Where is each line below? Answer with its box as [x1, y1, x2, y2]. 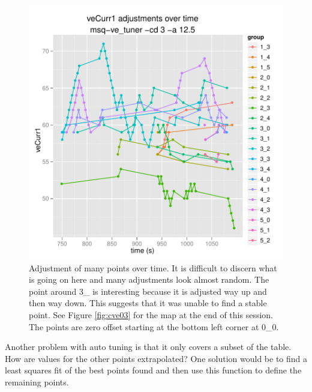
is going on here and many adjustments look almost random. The [29, 273, 269, 286]
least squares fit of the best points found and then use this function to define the [5, 364, 302, 376]
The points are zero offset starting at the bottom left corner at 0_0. [29, 320, 279, 333]
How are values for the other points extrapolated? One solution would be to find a [5, 352, 308, 364]
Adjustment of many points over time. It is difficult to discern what [29, 261, 277, 274]
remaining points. [5, 375, 69, 388]
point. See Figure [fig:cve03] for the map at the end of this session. [29, 308, 273, 321]
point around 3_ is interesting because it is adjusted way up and [29, 285, 267, 297]
